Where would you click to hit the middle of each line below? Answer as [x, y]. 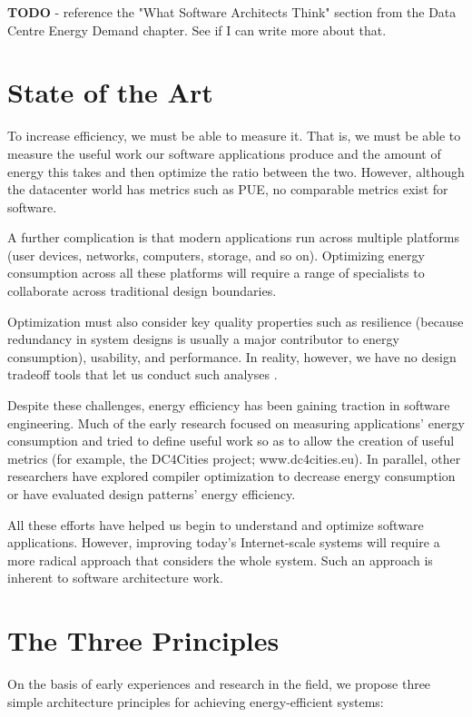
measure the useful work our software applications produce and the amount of [224, 153]
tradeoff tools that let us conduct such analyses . [143, 374]
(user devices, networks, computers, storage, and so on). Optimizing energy [216, 255]
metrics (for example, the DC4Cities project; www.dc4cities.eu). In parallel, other [234, 458]
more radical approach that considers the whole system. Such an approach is [220, 560]
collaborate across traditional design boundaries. [142, 291]
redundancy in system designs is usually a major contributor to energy [203, 339]
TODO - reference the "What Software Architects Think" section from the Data [232, 12]
